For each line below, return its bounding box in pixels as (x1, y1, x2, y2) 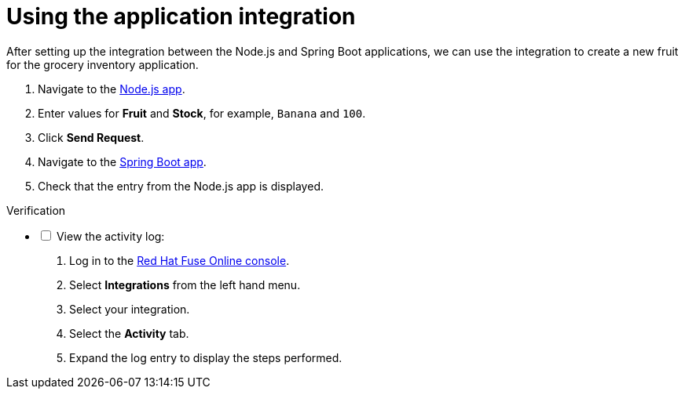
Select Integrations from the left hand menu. (69, 277, 301, 292)
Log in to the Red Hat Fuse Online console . (69, 253, 290, 267)
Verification (6, 203, 66, 217)
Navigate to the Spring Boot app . (38, 154, 207, 169)
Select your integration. (69, 302, 190, 316)
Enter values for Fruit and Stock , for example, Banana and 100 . (38, 106, 366, 120)
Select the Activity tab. (69, 326, 189, 340)
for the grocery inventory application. (6, 57, 199, 71)
